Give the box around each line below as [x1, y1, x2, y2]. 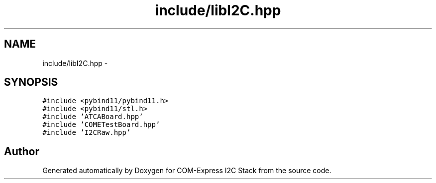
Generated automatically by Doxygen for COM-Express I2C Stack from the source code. [42, 166, 331, 175]
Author [4, 145, 39, 158]
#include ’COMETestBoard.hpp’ [42, 121, 160, 129]
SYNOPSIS [4, 76, 58, 89]
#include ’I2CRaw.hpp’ [42, 128, 131, 137]
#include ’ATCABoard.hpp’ [42, 113, 143, 121]
